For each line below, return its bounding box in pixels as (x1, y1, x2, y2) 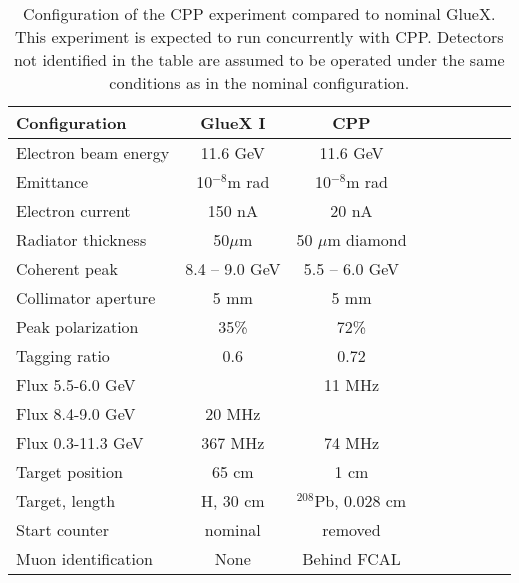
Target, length (16, 489, 116, 512)
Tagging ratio (16, 344, 110, 367)
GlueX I (200, 111, 266, 134)
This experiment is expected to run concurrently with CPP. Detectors (14, 25, 504, 48)
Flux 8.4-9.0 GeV (16, 402, 136, 425)
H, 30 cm (201, 489, 265, 512)
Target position (16, 460, 123, 483)
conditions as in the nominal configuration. (109, 71, 410, 94)
